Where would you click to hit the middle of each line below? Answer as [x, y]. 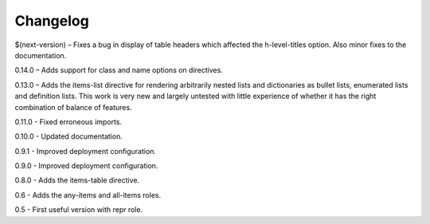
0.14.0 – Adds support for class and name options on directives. [119, 70]
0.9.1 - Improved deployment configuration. [86, 151]
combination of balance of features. [73, 107]
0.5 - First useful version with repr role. [79, 210]
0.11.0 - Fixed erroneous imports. [68, 122]
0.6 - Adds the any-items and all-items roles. [88, 195]
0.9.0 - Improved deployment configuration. [86, 166]
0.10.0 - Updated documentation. [68, 136]
